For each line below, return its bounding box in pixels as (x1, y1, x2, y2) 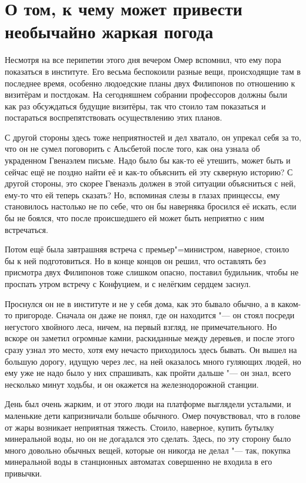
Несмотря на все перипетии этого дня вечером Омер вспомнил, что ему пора (5, 54, 281, 66)
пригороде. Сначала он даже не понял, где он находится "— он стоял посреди (15, 309, 295, 321)
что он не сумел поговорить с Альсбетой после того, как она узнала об (5, 142, 260, 155)
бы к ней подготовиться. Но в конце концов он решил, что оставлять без (5, 254, 266, 267)
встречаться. (5, 223, 48, 235)
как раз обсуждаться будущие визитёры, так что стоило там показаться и (5, 99, 266, 112)
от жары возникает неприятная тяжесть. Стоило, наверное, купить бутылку (5, 421, 274, 433)
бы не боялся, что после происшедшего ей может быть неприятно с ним (5, 212, 264, 224)
